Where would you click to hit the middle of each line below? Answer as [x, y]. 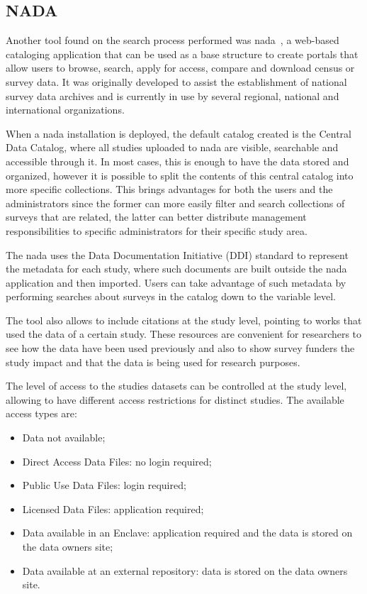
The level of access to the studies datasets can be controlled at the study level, [176, 386]
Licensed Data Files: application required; [113, 508]
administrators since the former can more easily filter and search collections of [175, 203]
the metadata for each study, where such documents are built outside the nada [176, 269]
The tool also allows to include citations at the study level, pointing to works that [184, 320]
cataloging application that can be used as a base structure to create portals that [182, 54]
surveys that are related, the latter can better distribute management [156, 217]
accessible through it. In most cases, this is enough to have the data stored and [177, 161]
